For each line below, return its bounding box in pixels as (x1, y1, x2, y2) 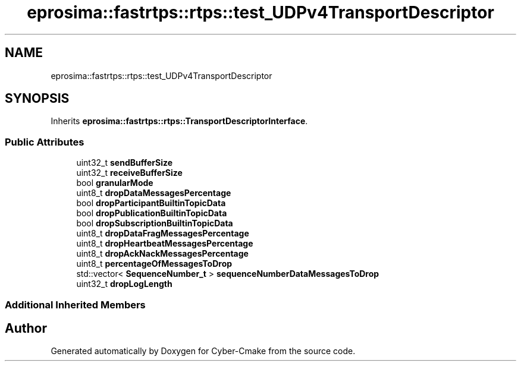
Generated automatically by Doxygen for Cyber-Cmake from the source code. (51, 346, 356, 356)
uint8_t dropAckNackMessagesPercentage (76, 248, 249, 259)
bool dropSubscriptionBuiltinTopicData (76, 218, 233, 229)
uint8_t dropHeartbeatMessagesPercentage (76, 238, 253, 249)
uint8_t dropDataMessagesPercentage (76, 188, 231, 198)
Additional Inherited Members (5, 298, 146, 311)
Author (5, 320, 47, 336)
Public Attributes (5, 135, 84, 148)
